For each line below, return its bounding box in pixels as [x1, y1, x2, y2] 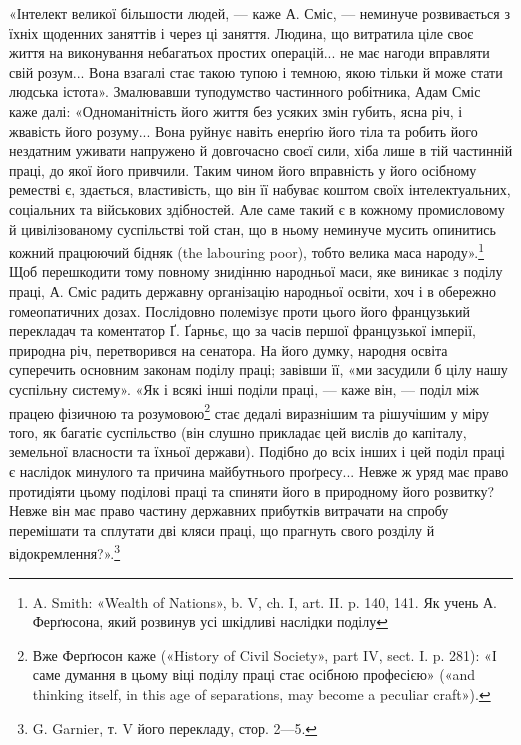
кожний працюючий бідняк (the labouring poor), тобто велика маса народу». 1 [9, 239, 485, 262]
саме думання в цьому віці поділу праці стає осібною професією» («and [32, 664, 476, 685]
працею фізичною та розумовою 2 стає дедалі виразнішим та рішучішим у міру [9, 399, 490, 423]
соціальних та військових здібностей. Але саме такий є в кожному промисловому [9, 198, 505, 219]
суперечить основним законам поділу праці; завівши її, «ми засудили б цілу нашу [9, 359, 508, 380]
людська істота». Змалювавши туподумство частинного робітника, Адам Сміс [9, 81, 481, 102]
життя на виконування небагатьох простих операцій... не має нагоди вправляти [9, 42, 490, 63]
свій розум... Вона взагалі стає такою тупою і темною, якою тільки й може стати [9, 61, 503, 82]
